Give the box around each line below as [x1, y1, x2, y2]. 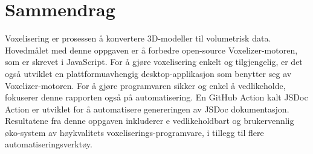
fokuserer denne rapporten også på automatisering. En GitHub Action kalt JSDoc [5, 91, 308, 103]
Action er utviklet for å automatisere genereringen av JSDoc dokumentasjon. [5, 102, 289, 115]
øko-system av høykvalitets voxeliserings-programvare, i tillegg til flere [5, 126, 264, 138]
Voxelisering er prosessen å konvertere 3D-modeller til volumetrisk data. [5, 32, 271, 45]
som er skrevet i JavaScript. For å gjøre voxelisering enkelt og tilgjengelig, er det [5, 55, 303, 68]
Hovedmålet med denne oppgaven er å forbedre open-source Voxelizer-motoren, [5, 43, 298, 56]
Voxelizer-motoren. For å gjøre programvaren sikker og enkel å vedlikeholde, [5, 79, 286, 91]
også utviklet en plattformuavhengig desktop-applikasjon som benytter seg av [5, 67, 292, 79]
